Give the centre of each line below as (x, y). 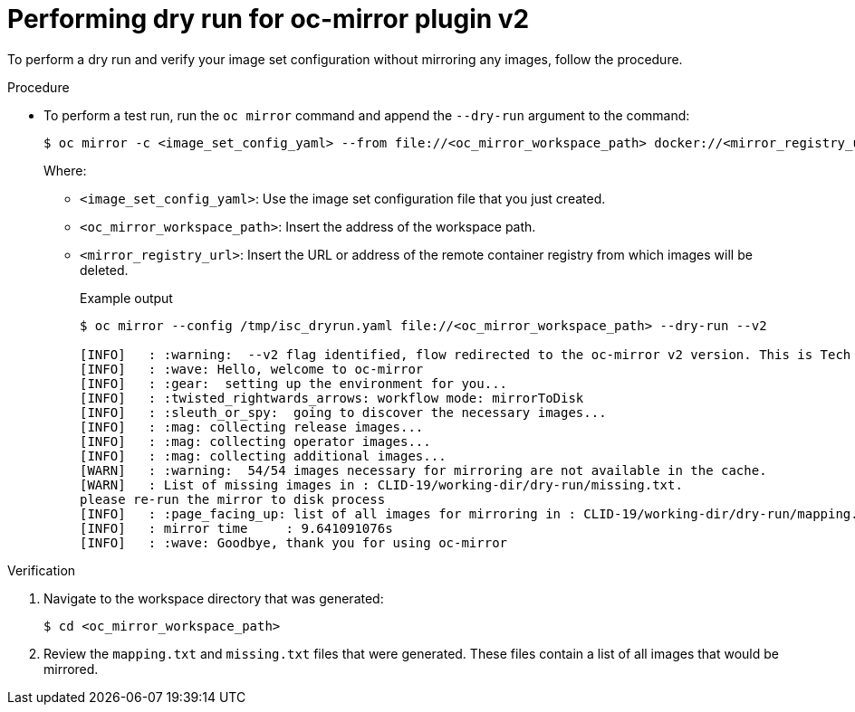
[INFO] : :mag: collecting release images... (252, 427)
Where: (65, 170)
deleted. (104, 270)
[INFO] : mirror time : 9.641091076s (236, 528)
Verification (42, 570)
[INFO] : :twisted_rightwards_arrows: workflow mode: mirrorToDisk (332, 398)
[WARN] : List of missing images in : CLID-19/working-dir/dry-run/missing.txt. (381, 484)
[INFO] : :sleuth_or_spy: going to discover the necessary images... (343, 412)
